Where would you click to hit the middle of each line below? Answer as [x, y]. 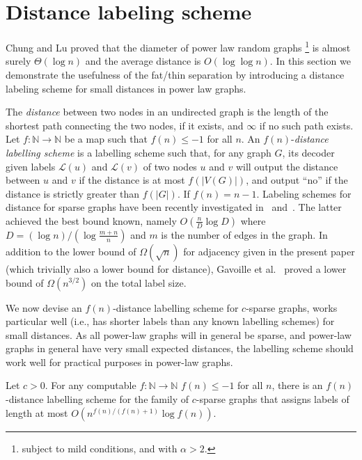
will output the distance [287, 166]
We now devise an [44, 307]
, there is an [297, 385]
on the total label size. [139, 282]
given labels [31, 166]
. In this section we [310, 61]
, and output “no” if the [297, 180]
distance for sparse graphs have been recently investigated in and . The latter [174, 207]
